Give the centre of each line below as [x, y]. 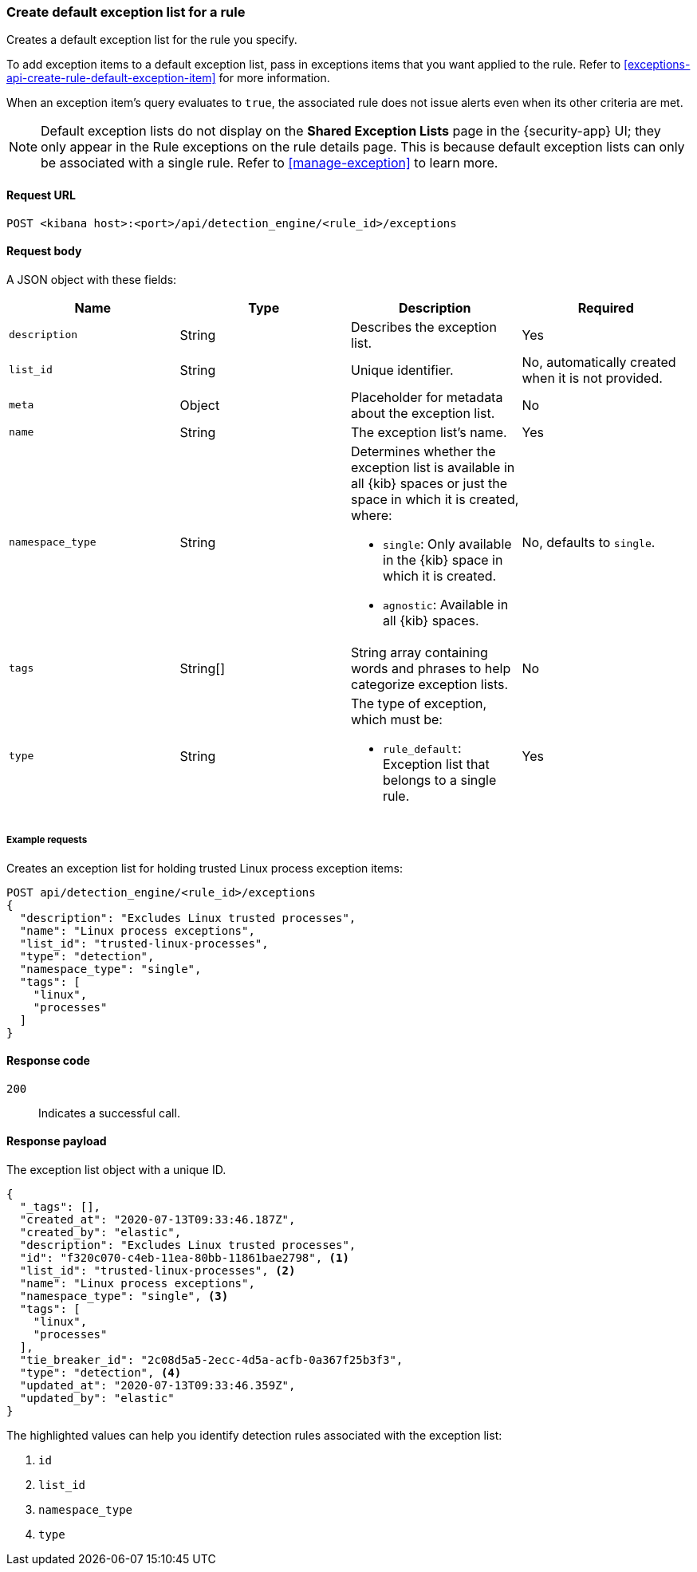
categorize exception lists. [430, 684]
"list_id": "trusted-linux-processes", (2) [158, 1271]
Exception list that [436, 764]
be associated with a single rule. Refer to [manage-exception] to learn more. [270, 163]
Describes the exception [424, 327]
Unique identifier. [402, 370]
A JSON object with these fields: [92, 279]
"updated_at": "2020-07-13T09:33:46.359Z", [158, 1386]
